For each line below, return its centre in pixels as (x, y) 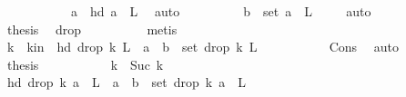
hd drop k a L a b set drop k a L (126, 82)
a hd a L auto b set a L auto (221, 11)
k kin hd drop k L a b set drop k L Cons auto (203, 47)
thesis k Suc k (85, 64)
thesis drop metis (92, 29)
